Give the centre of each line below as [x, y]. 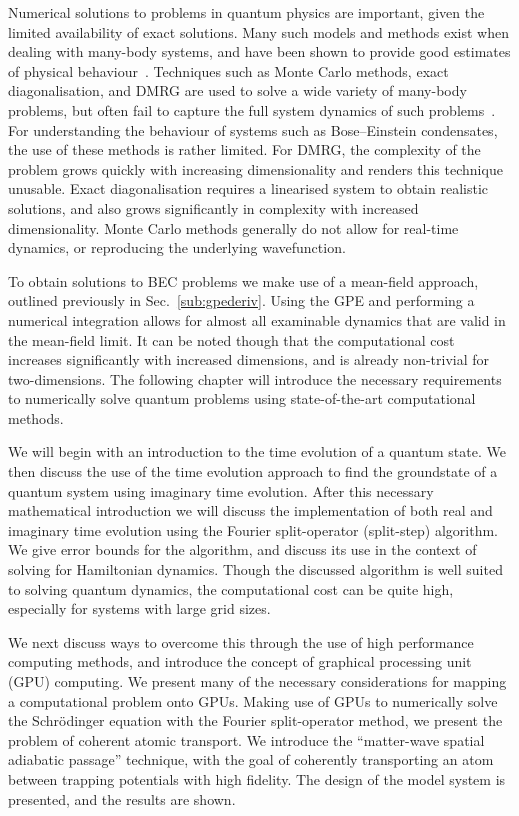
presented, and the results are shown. [122, 798]
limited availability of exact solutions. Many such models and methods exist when [258, 31]
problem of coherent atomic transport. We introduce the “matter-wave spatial [246, 739]
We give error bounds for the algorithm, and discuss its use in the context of [242, 549]
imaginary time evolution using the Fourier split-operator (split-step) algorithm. [253, 529]
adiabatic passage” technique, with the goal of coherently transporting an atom [251, 759]
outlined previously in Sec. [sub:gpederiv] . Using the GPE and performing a [241, 300]
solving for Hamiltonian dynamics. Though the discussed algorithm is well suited [255, 569]
